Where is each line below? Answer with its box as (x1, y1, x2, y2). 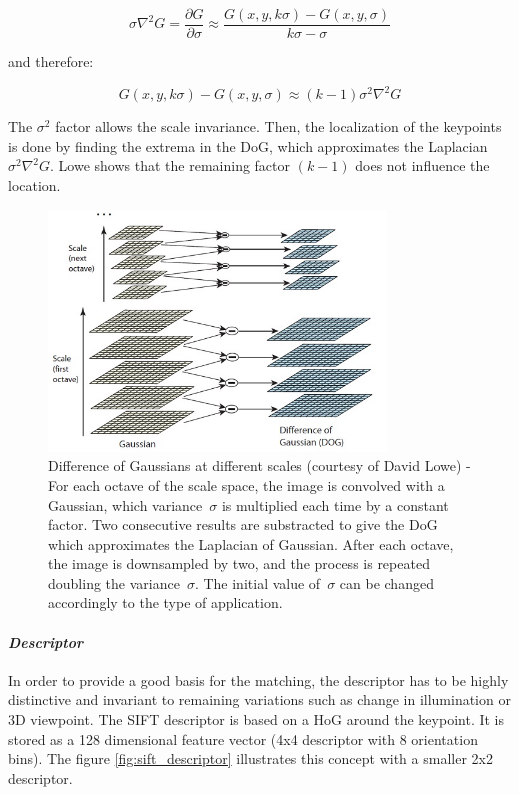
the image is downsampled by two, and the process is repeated (48, 553, 430, 574)
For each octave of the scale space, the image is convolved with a (48, 474, 445, 495)
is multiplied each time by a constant (221, 494, 449, 515)
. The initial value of (194, 572, 321, 593)
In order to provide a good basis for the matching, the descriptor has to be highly (8, 669, 509, 690)
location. (8, 174, 61, 195)
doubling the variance (48, 572, 180, 593)
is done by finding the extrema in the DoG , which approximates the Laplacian (8, 135, 488, 156)
